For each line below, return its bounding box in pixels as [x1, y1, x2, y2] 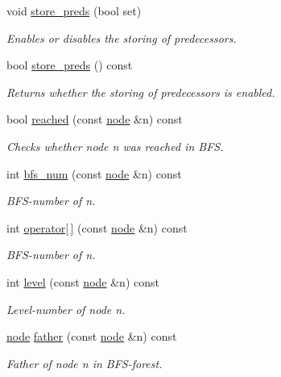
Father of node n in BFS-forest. [6, 354, 163, 371]
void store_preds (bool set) [6, 2, 142, 19]
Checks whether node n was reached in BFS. [6, 137, 224, 154]
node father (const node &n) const [6, 328, 177, 345]
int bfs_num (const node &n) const [6, 165, 182, 182]
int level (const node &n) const [6, 273, 159, 290]
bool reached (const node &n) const [6, 111, 183, 128]
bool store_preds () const [6, 57, 133, 73]
